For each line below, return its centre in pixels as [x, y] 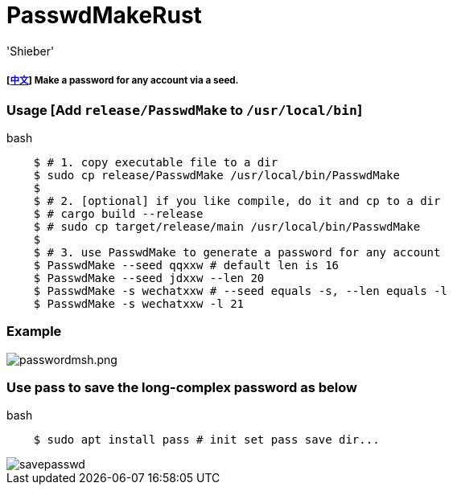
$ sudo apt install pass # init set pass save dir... [206, 440]
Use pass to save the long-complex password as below [182, 388]
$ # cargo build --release [118, 213]
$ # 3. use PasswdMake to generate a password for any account [237, 252]
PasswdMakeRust [104, 15]
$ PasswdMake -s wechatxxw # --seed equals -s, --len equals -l [240, 291]
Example [34, 331]
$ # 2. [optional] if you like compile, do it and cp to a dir [237, 200]
